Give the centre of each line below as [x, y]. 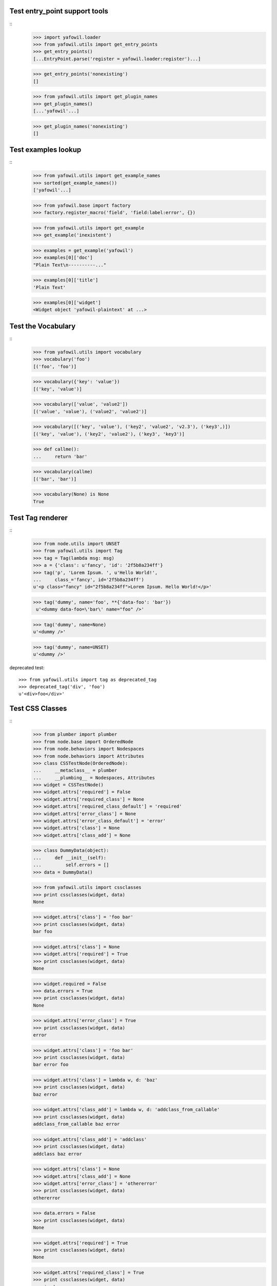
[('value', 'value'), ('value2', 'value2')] [90, 411]
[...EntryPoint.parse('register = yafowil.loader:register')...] [117, 59]
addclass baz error [57, 1154]
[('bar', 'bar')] [55, 479]
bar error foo [51, 1065]
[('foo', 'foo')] [55, 366]
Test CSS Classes [38, 709]
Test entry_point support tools [59, 11]
